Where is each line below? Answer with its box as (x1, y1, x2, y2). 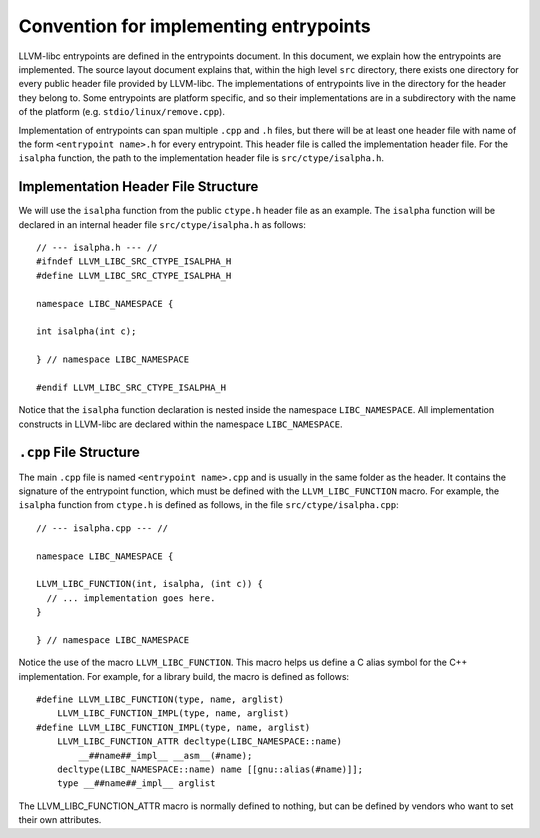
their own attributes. (18, 814, 102, 826)
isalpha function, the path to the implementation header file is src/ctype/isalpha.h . (18, 152, 385, 164)
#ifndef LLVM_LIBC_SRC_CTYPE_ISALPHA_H (36, 256, 232, 267)
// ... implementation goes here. (46, 592, 216, 604)
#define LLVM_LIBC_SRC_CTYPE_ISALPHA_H (36, 270, 232, 281)
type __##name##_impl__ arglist (56, 778, 216, 789)
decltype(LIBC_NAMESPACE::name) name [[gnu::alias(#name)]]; (56, 763, 364, 775)
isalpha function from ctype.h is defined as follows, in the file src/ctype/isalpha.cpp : (18, 499, 399, 511)
